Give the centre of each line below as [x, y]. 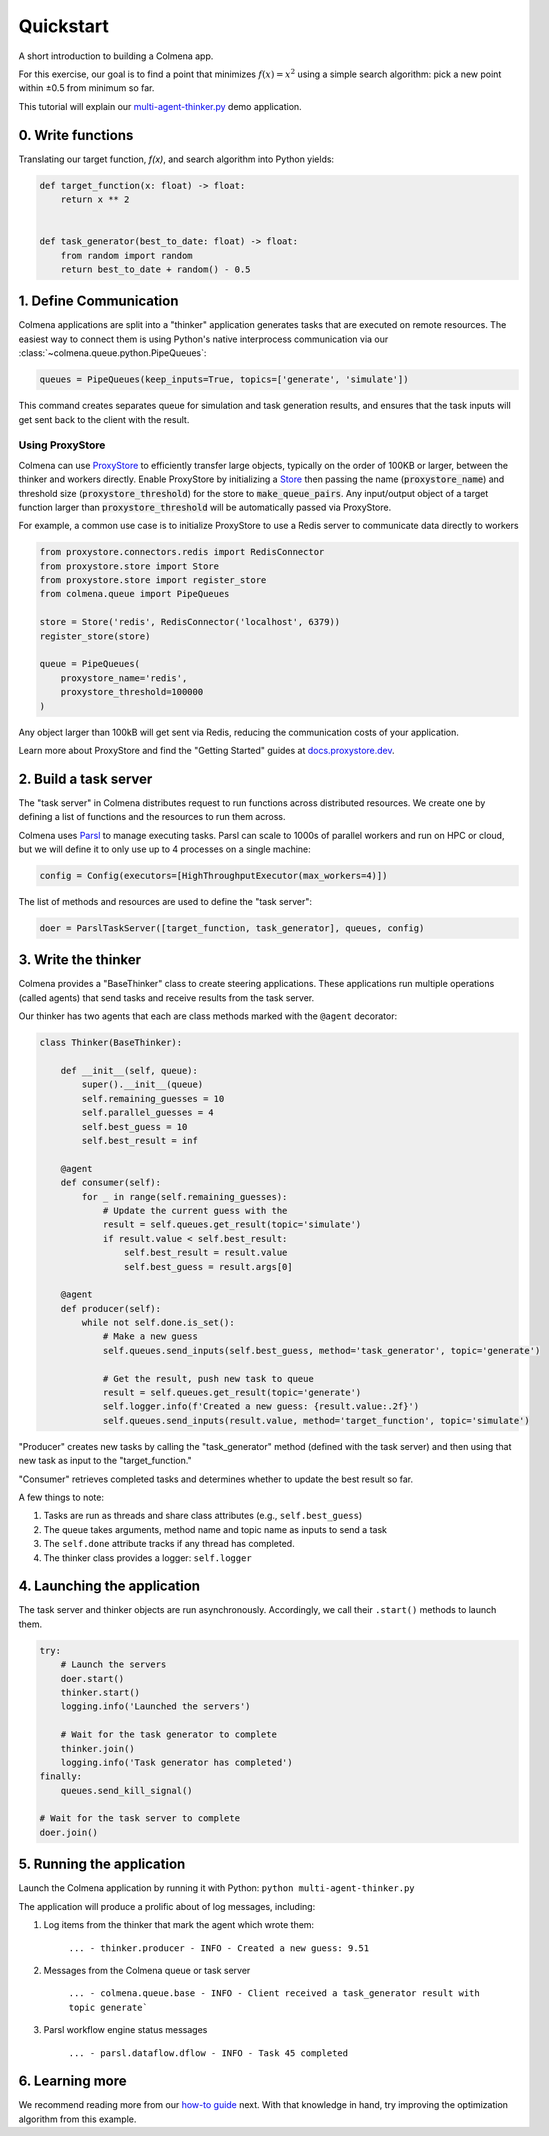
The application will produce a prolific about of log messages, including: [167, 1906]
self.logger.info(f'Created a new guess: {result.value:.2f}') [261, 1406]
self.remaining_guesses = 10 [153, 1098]
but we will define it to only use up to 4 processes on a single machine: [165, 849]
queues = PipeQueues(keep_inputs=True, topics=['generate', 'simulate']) [224, 379]
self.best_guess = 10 [134, 1126]
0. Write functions [76, 135]
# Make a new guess [150, 1336]
